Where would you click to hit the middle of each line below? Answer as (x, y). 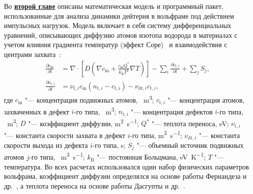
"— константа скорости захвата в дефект (65, 135)
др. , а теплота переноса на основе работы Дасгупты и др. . (95, 185)
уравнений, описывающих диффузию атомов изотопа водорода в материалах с (121, 35)
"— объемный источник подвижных (190, 145)
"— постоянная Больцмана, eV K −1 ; (151, 156)
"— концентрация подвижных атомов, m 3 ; (89, 99)
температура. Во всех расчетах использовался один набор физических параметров (126, 166)
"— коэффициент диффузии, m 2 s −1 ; (84, 122)
